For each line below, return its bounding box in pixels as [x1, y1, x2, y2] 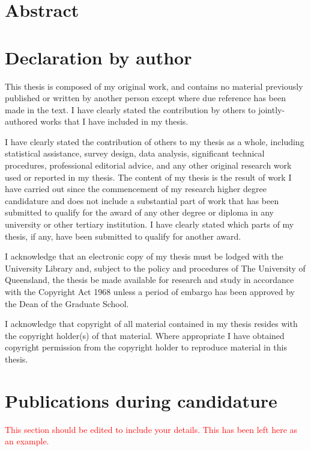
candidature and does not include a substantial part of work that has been [5, 194, 279, 207]
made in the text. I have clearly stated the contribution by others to [5, 103, 256, 116]
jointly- [258, 103, 285, 116]
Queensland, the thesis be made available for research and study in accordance [5, 273, 294, 286]
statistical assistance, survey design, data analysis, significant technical [5, 147, 265, 160]
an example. [5, 435, 49, 447]
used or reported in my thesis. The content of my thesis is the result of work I [5, 170, 292, 183]
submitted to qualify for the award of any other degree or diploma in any [5, 206, 274, 219]
